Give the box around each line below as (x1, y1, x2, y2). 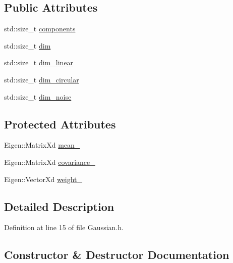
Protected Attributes (4, 116, 116, 131)
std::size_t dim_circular (4, 74, 79, 84)
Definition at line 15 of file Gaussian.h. (4, 222, 124, 233)
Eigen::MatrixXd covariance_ (4, 156, 95, 167)
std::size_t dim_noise (4, 91, 72, 102)
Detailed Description (4, 198, 114, 214)
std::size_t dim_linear (4, 57, 74, 68)
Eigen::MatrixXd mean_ (4, 140, 80, 150)
